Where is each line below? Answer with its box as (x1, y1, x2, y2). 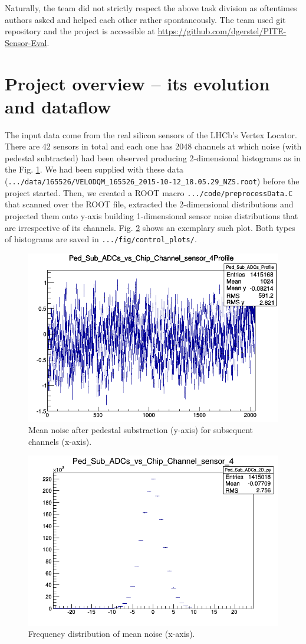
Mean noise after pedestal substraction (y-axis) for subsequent (28, 424, 253, 436)
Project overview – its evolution (5, 71, 270, 95)
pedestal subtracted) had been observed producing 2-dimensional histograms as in (5, 151, 301, 164)
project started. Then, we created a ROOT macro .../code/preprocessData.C (5, 186, 293, 199)
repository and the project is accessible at (5, 25, 155, 37)
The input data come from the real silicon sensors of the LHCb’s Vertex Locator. (5, 128, 297, 141)
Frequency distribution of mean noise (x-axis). (28, 627, 195, 640)
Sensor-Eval (5, 36, 47, 48)
